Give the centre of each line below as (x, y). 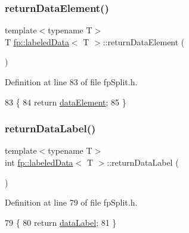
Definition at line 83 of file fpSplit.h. (71, 82)
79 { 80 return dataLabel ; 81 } (61, 222)
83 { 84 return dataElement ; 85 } (66, 102)
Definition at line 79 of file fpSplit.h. (71, 202)
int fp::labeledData (39, 162)
